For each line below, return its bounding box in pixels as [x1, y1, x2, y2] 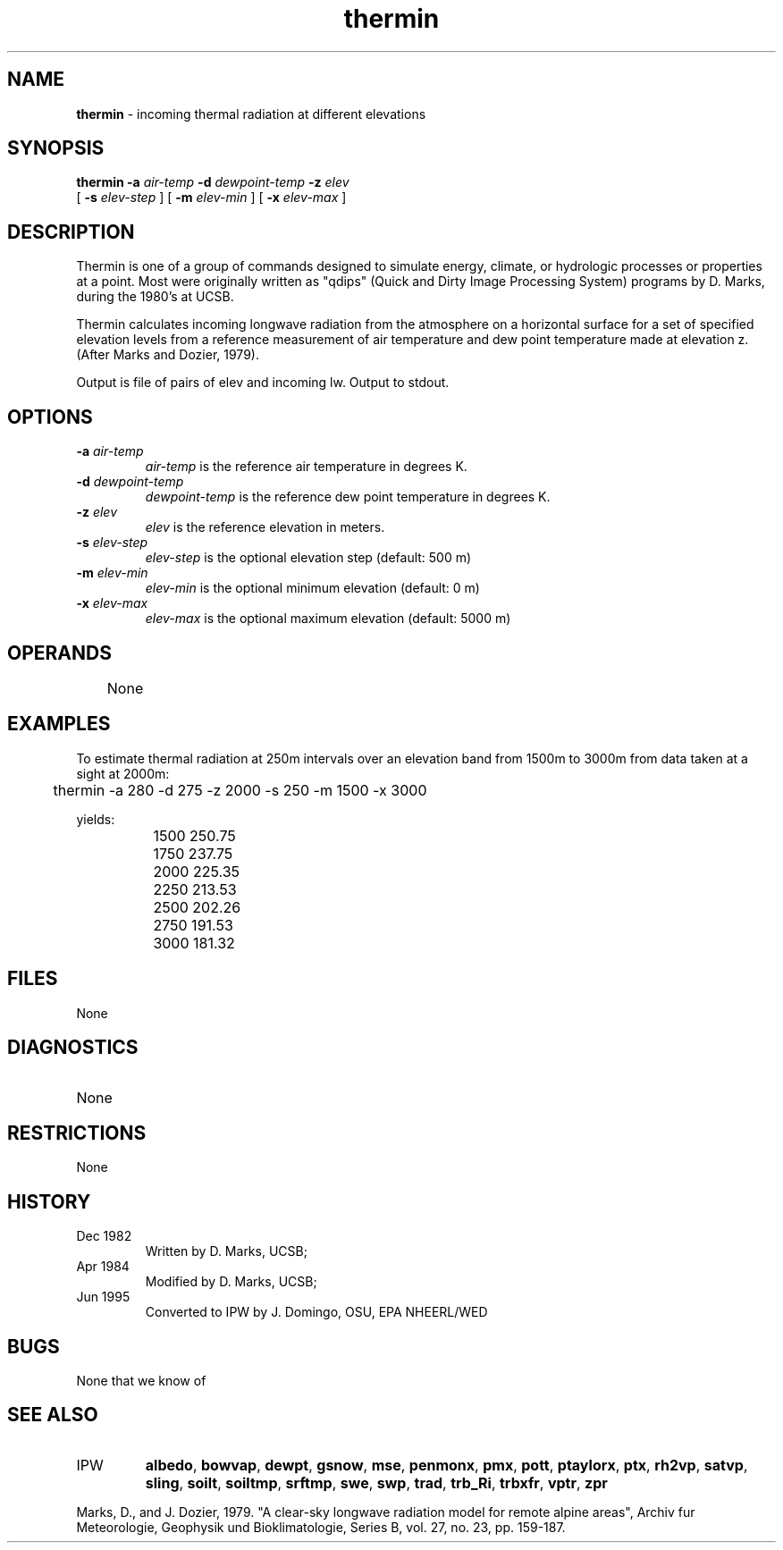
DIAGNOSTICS [7, 1036, 139, 1059]
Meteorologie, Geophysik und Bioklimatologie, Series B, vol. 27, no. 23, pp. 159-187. [76, 1519, 566, 1535]
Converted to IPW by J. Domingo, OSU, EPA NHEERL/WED [145, 1304, 488, 1320]
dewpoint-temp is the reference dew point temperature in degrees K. [145, 489, 551, 505]
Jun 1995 [76, 1289, 130, 1305]
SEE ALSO [7, 1403, 98, 1427]
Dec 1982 [76, 1228, 132, 1244]
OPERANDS [7, 641, 112, 664]
